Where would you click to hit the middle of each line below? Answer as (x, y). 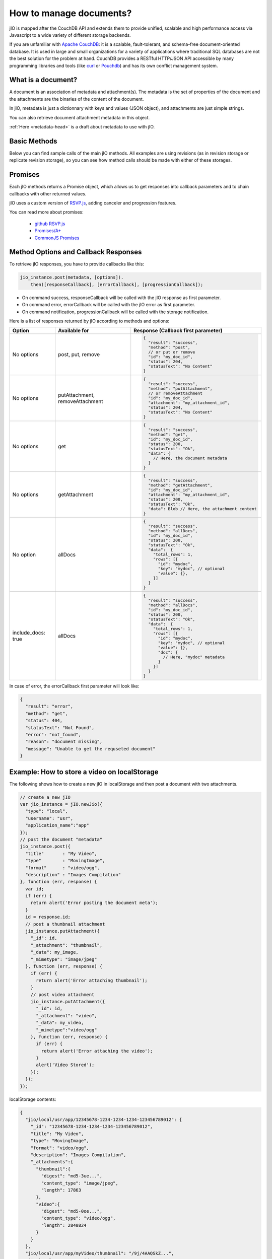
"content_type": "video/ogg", (78, 1218)
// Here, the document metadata (190, 458)
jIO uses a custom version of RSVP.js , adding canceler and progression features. (93, 203)
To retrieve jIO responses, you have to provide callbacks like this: (77, 264)
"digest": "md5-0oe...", (72, 1211)
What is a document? (43, 80)
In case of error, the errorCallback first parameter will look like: (74, 686)
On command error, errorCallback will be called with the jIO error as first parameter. (109, 305)
